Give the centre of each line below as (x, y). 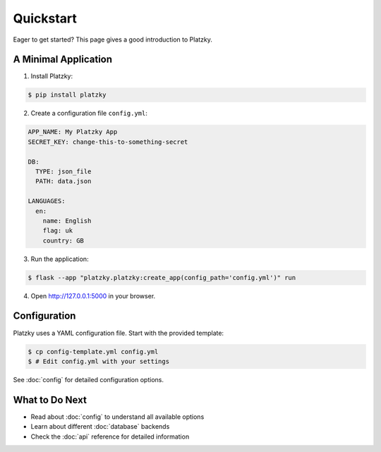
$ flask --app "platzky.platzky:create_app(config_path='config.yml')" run (162, 277)
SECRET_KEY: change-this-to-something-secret (108, 142)
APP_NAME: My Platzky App (73, 132)
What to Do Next (50, 399)
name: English (67, 221)
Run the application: (60, 259)
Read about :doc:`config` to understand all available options (117, 417)
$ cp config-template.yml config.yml (93, 352)
